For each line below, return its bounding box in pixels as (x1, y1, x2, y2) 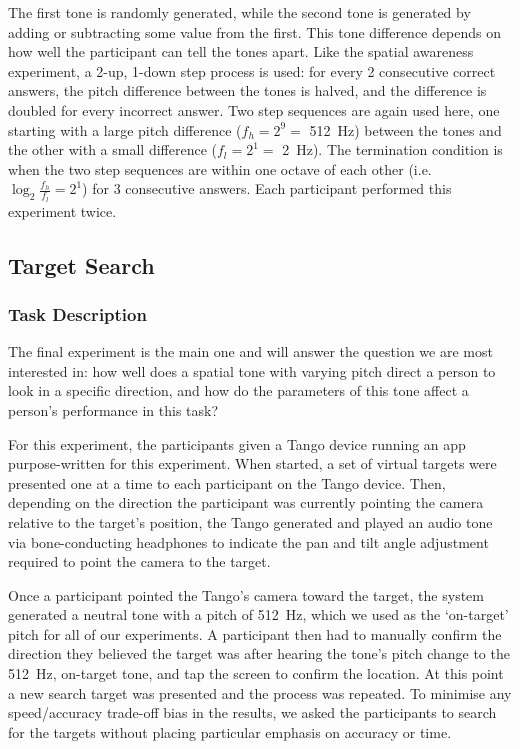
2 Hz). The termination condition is (282, 139, 503, 160)
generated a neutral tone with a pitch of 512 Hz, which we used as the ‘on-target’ (8, 604, 509, 625)
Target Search (8, 249, 155, 280)
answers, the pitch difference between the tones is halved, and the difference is (8, 80, 487, 101)
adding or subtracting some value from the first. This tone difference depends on (8, 21, 501, 42)
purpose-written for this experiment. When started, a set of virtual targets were (8, 453, 497, 474)
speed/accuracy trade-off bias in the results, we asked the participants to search (8, 702, 497, 723)
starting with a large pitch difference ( (8, 119, 242, 140)
